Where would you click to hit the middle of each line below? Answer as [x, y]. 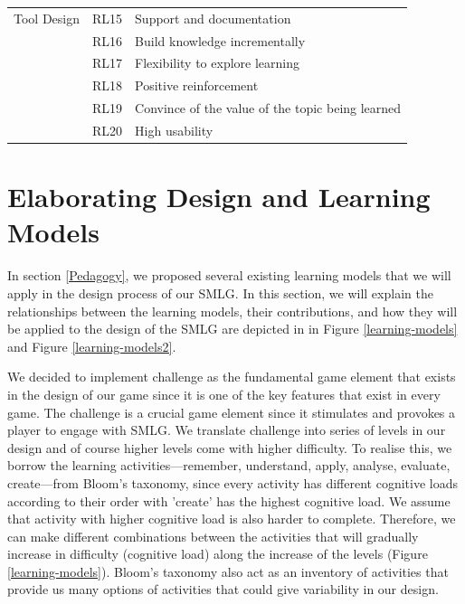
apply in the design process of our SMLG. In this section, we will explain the [220, 293]
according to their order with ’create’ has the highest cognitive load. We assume [229, 500]
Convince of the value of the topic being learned [268, 108]
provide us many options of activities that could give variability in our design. [223, 589]
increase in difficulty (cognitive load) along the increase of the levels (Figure [218, 554]
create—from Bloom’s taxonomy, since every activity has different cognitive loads [233, 482]
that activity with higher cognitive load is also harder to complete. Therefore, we [232, 519]
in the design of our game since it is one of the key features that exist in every [224, 394]
